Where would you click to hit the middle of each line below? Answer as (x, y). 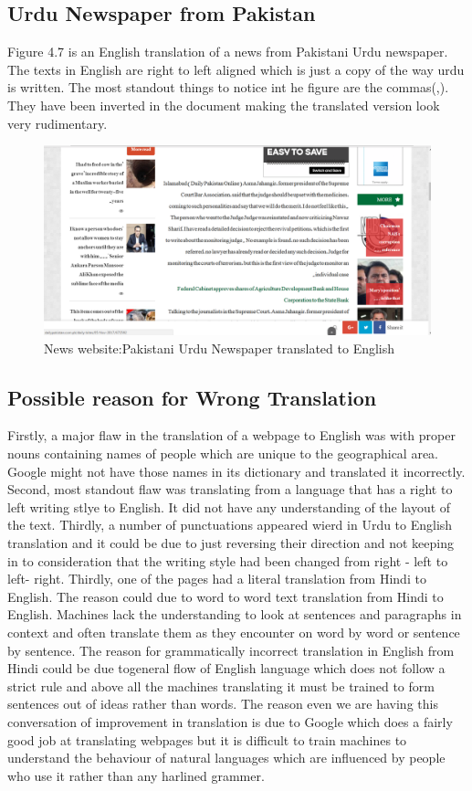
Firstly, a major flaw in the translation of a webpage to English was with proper (231, 435)
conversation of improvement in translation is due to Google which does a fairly (230, 721)
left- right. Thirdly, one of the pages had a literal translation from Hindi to (217, 579)
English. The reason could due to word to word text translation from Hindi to (226, 596)
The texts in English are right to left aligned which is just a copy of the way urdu (236, 69)
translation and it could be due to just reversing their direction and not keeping (231, 542)
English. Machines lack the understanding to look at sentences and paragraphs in (235, 614)
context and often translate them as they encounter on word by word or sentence (234, 632)
